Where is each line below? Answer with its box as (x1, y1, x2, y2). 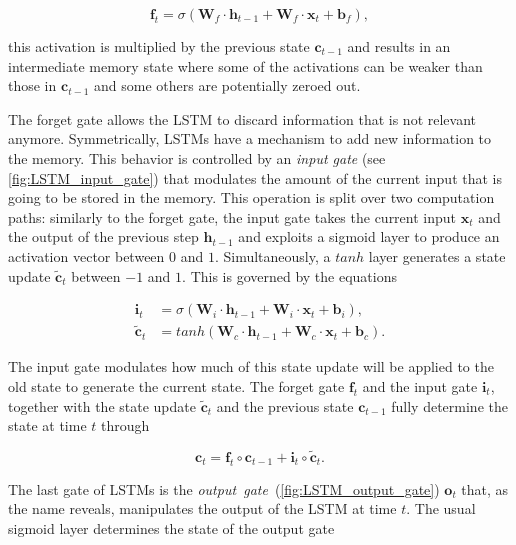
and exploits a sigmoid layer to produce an (238, 226, 500, 247)
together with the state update (8, 395, 196, 416)
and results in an (347, 36, 451, 56)
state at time (8, 415, 87, 436)
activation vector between (8, 245, 165, 266)
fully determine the (391, 395, 508, 416)
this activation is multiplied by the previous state (8, 36, 310, 56)
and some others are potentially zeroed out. (94, 75, 361, 96)
